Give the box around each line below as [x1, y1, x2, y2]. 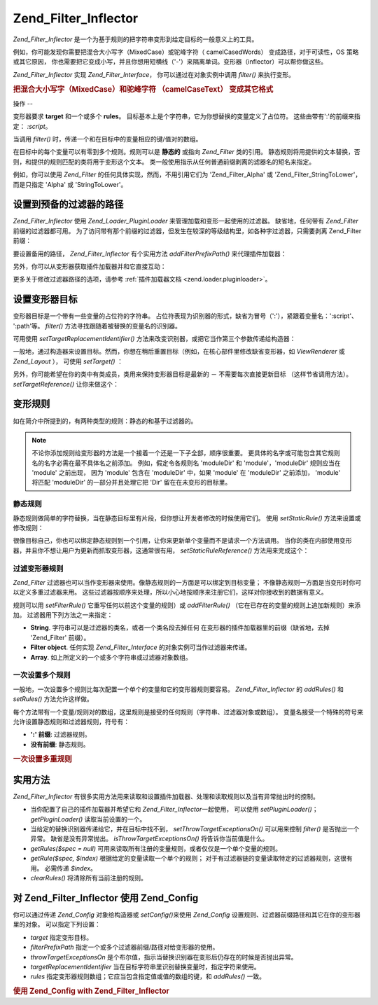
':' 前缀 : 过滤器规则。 [30, 730, 91, 739]
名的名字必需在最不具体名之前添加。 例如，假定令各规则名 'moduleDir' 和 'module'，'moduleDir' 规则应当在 [31, 459, 341, 467]
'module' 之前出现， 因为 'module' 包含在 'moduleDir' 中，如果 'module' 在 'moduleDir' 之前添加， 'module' [31, 469, 341, 477]
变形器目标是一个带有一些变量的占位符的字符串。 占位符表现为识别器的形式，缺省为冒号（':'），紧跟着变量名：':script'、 [13, 312, 358, 320]
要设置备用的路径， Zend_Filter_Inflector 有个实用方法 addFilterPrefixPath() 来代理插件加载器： [13, 249, 287, 258]
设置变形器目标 [13, 293, 78, 305]
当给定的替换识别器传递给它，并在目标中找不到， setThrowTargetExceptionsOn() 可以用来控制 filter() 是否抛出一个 [30, 825, 360, 833]
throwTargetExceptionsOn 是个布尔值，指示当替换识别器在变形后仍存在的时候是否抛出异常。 [30, 952, 297, 961]
